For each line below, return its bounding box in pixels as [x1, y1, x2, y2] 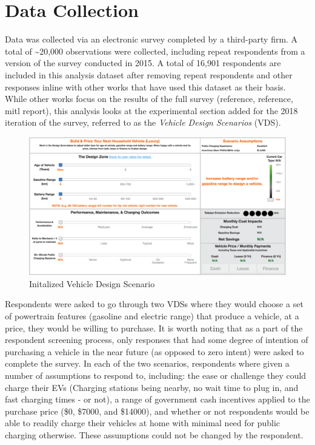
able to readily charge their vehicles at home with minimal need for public [5, 416, 280, 429]
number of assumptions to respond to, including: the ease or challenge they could [5, 369, 307, 381]
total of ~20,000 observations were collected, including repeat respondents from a [5, 44, 305, 57]
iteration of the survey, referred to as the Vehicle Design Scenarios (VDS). [5, 116, 281, 129]
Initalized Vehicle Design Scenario [29, 277, 155, 290]
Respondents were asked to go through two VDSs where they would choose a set [5, 297, 303, 310]
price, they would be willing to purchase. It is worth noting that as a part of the [5, 321, 303, 334]
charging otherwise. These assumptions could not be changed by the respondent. [5, 428, 303, 441]
